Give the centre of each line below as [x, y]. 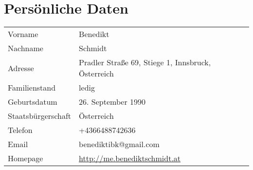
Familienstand [32, 88]
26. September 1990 [112, 102]
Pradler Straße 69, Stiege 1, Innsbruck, [145, 62]
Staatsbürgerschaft [40, 116]
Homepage [26, 158]
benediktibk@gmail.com [119, 144]
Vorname [23, 34]
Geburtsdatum [33, 102]
